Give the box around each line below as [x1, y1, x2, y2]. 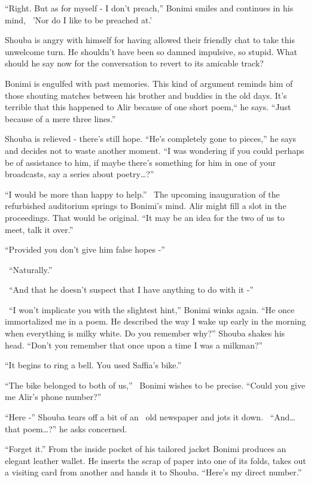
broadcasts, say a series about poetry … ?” [5, 168, 154, 180]
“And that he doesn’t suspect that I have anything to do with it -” [8, 283, 254, 296]
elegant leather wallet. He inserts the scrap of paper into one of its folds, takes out [5, 454, 306, 466]
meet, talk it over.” [5, 223, 74, 235]
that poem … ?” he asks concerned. [5, 422, 127, 435]
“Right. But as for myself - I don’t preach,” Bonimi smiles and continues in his [5, 2, 294, 14]
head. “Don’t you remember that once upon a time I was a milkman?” [5, 338, 263, 351]
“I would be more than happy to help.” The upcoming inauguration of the [5, 187, 280, 200]
